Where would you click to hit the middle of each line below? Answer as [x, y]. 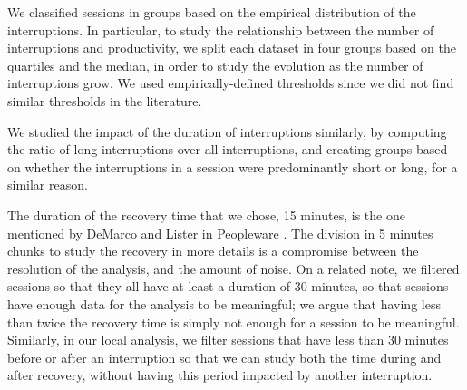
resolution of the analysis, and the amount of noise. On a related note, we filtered [233, 268]
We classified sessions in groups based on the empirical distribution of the [212, 12]
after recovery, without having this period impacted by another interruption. [220, 375]
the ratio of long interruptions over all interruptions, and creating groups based [228, 149]
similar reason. [48, 185]
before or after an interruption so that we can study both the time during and [224, 357]
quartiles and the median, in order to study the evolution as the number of [215, 65]
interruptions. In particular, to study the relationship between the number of [221, 29]
